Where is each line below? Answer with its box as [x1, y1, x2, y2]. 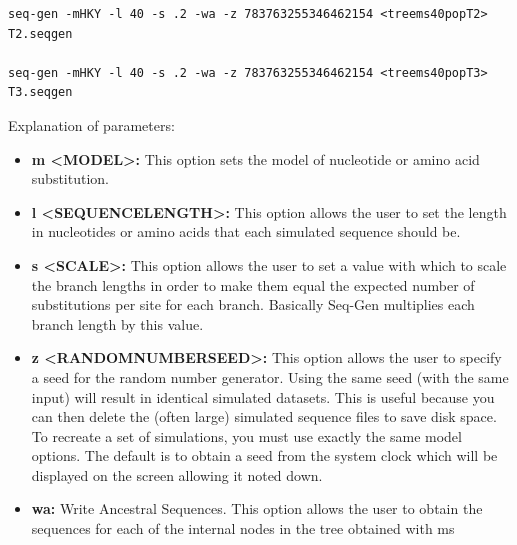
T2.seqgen [8, 26, 73, 41]
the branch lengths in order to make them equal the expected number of [31, 274, 475, 295]
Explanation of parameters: [8, 114, 175, 135]
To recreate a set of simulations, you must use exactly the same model [31, 425, 462, 446]
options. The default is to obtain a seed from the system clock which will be [31, 445, 498, 466]
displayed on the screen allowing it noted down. [31, 464, 323, 485]
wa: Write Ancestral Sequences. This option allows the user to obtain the [31, 498, 483, 519]
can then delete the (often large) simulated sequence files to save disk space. [31, 406, 497, 427]
